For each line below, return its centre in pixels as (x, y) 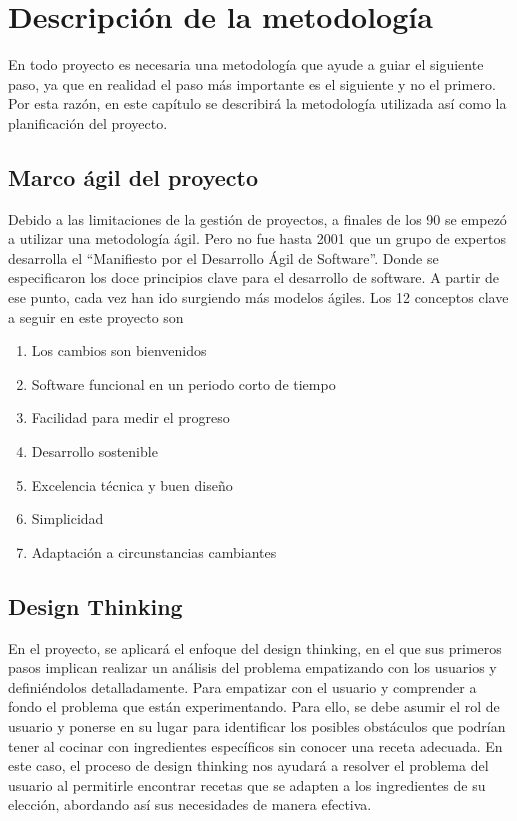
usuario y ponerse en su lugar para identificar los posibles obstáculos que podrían (257, 726)
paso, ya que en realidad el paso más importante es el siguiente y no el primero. (252, 83)
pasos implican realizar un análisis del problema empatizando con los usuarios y (252, 667)
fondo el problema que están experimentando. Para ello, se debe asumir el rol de (254, 706)
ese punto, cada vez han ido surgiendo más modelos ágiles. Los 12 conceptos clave (258, 297)
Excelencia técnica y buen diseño (132, 484)
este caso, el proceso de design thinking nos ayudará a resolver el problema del (248, 765)
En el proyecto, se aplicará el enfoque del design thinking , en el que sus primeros (255, 647)
